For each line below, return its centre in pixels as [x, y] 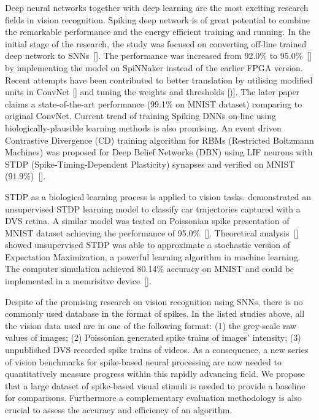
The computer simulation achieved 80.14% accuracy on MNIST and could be [150, 269]
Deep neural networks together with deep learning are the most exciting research [157, 7]
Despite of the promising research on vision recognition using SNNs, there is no [154, 301]
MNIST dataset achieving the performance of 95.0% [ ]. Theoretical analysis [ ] [152, 232]
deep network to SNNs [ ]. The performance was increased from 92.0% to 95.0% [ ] [159, 56]
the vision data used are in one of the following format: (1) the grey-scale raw [151, 325]
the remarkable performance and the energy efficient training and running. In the [158, 32]
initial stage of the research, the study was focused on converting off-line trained [156, 43]
